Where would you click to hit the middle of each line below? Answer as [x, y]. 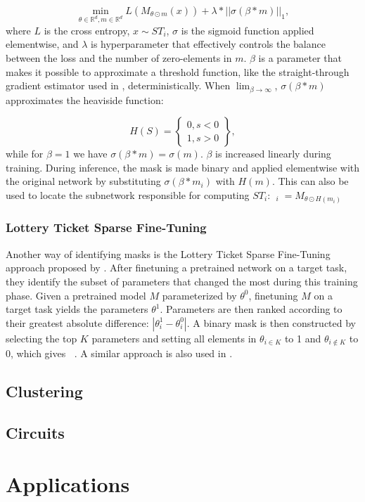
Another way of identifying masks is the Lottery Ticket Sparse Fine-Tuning [168, 253]
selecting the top [41, 338]
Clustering [44, 391]
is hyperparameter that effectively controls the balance [208, 44]
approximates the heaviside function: [85, 99]
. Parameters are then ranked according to [251, 309]
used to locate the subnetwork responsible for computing [128, 194]
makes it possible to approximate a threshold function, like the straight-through [178, 71]
